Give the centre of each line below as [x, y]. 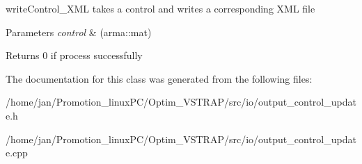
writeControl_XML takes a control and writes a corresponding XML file [160, 8]
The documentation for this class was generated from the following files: [159, 78]
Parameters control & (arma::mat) [79, 32]
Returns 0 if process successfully [74, 55]
